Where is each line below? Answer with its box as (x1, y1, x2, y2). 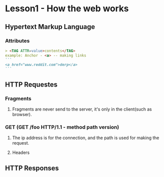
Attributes (5, 37, 30, 44)
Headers (12, 149, 30, 155)
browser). (12, 111, 32, 117)
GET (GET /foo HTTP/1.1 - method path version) (5, 123, 119, 130)
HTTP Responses (5, 164, 59, 172)
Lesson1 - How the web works (5, 3, 129, 14)
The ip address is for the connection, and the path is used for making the (12, 135, 160, 141)
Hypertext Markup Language (5, 23, 95, 31)
